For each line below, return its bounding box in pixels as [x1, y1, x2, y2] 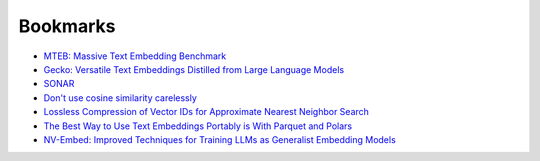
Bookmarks [18, 15, 116, 37]
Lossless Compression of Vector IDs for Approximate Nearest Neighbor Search [43, 106, 370, 118]
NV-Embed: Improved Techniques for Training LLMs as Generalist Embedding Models [43, 133, 397, 145]
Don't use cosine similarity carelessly [43, 91, 197, 104]
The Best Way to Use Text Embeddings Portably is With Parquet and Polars [43, 120, 353, 132]
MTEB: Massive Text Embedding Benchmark [43, 50, 227, 62]
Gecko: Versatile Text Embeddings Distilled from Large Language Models [43, 63, 345, 75]
